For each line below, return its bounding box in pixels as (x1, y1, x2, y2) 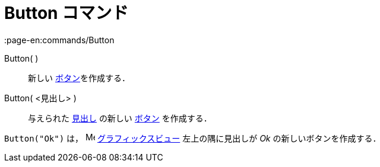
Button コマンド (4, 3, 129, 23)
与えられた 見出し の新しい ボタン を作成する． (28, 113, 212, 123)
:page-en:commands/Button (4, 34, 115, 45)
